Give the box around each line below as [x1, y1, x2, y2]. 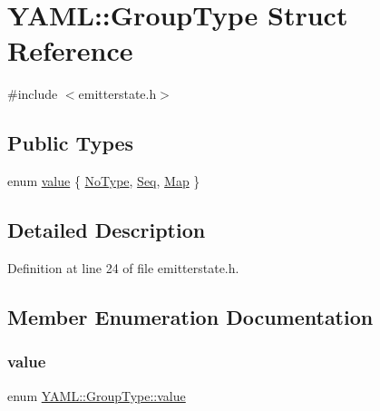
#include [7, 84, 58, 103]
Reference [7, 32, 133, 69]
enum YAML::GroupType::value [7, 386, 186, 405]
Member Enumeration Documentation [7, 302, 374, 330]
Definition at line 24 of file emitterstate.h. [7, 258, 239, 277]
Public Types [7, 129, 134, 157]
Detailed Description [7, 216, 206, 244]
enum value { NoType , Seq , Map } [7, 171, 200, 191]
